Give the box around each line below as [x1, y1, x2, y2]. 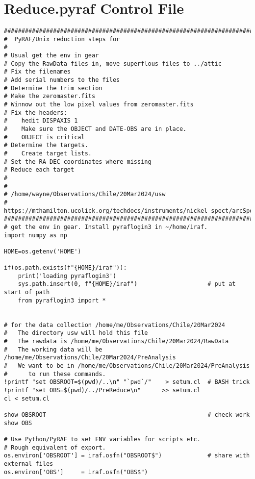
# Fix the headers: [4, 109, 67, 116]
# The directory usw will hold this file [4, 329, 148, 337]
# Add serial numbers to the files [4, 76, 120, 84]
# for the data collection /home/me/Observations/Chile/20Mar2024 [4, 321, 226, 328]
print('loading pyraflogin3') [18, 272, 117, 279]
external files [4, 460, 53, 467]
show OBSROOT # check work [4, 411, 250, 418]
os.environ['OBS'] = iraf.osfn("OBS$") [4, 468, 148, 476]
